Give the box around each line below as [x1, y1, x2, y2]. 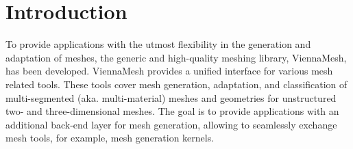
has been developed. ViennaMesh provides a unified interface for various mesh [5, 64, 333, 78]
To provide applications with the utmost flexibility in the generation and [5, 37, 311, 51]
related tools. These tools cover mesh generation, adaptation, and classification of [5, 77, 348, 91]
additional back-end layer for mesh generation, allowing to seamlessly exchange [5, 117, 337, 131]
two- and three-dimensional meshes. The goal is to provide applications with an [5, 104, 339, 118]
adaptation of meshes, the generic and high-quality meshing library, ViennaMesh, [5, 50, 347, 64]
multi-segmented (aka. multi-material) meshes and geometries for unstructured [5, 90, 337, 105]
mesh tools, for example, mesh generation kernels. [5, 131, 215, 145]
